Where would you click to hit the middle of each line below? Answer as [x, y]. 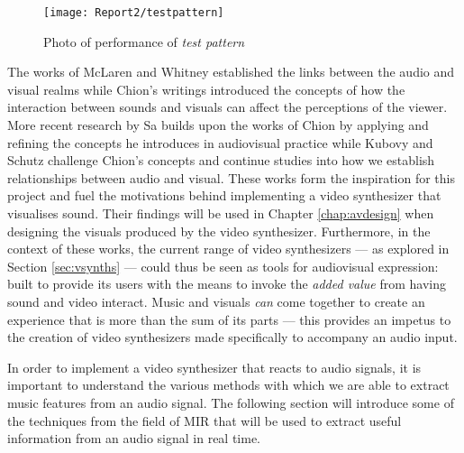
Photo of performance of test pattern [144, 41]
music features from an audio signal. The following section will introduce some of [231, 402]
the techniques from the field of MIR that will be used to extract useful [205, 420]
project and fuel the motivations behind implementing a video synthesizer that [224, 195]
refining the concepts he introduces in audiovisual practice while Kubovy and [220, 142]
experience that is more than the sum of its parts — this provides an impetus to [229, 319]
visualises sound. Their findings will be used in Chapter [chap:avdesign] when [221, 213]
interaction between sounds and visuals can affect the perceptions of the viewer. [227, 107]
